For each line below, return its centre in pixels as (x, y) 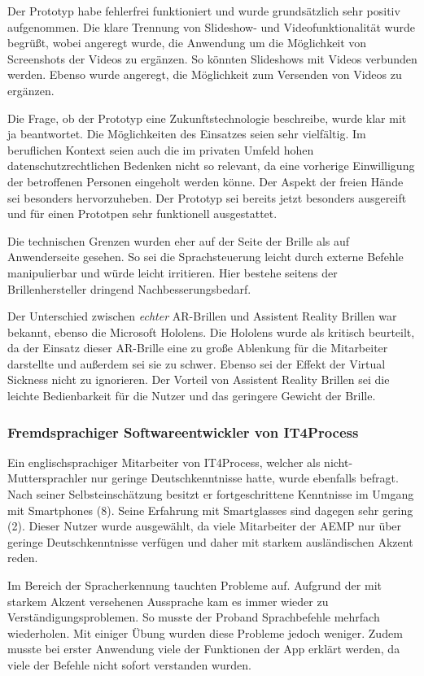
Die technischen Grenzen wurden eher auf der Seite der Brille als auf (179, 240)
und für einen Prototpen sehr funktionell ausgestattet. (142, 214)
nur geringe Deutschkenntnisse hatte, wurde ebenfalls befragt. (245, 478)
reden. (23, 558)
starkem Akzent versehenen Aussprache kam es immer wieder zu (168, 601)
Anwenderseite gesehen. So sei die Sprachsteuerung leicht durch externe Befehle (205, 257)
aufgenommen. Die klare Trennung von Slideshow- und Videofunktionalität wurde (211, 26)
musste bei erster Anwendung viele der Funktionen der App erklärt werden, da (204, 649)
